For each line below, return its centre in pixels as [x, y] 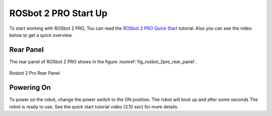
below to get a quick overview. [41, 35]
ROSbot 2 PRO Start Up [58, 13]
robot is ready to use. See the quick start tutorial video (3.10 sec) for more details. [94, 106]
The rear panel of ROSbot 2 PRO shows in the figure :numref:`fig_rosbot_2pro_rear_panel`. [103, 62]
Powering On [30, 88]
